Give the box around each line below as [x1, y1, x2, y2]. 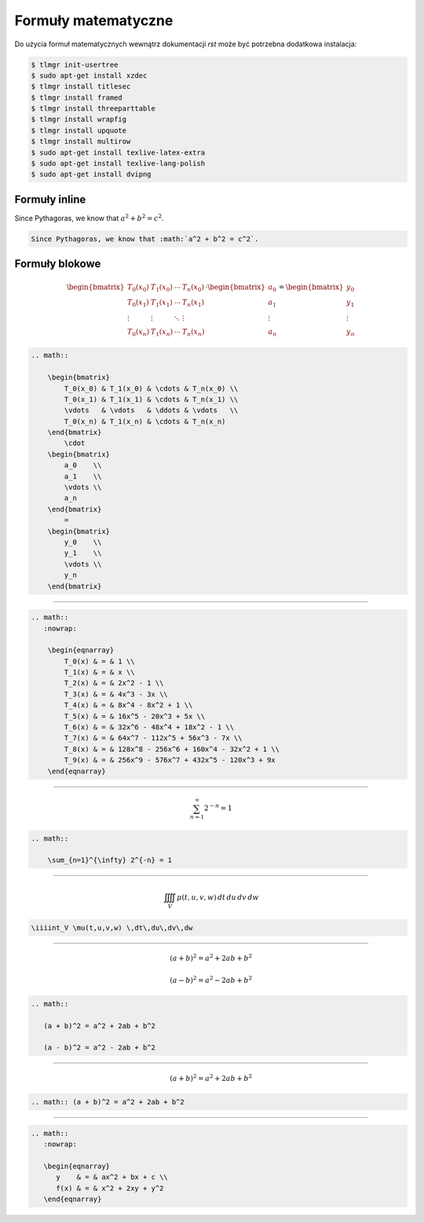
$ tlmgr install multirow [31, 137, 131, 146]
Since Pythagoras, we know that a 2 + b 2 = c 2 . [14, 213, 164, 223]
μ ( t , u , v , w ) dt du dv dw [177, 893, 259, 902]
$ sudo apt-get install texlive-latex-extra [31, 148, 206, 157]
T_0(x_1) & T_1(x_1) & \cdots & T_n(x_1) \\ [64, 395, 239, 403]
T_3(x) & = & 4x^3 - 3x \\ [64, 689, 168, 699]
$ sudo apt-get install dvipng [31, 170, 152, 179]
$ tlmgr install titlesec [31, 82, 131, 91]
